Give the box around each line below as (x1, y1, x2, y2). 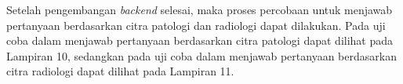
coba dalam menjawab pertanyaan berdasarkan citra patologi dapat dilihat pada (6, 32, 394, 49)
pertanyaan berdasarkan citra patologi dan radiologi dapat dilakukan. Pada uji (6, 16, 386, 33)
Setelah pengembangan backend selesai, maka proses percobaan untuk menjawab (6, 2, 393, 17)
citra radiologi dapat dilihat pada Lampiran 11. (6, 63, 234, 79)
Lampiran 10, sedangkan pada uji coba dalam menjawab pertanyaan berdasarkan (6, 47, 397, 64)
